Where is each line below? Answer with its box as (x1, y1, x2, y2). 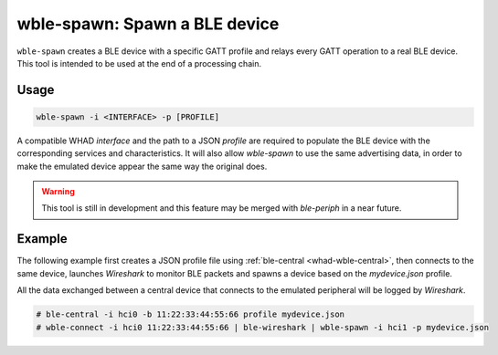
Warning (41, 186, 75, 197)
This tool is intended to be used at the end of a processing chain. (16, 57, 262, 68)
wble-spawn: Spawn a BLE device (16, 14, 280, 34)
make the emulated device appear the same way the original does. (16, 161, 268, 172)
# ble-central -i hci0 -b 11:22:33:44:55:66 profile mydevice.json (36, 309, 345, 319)
